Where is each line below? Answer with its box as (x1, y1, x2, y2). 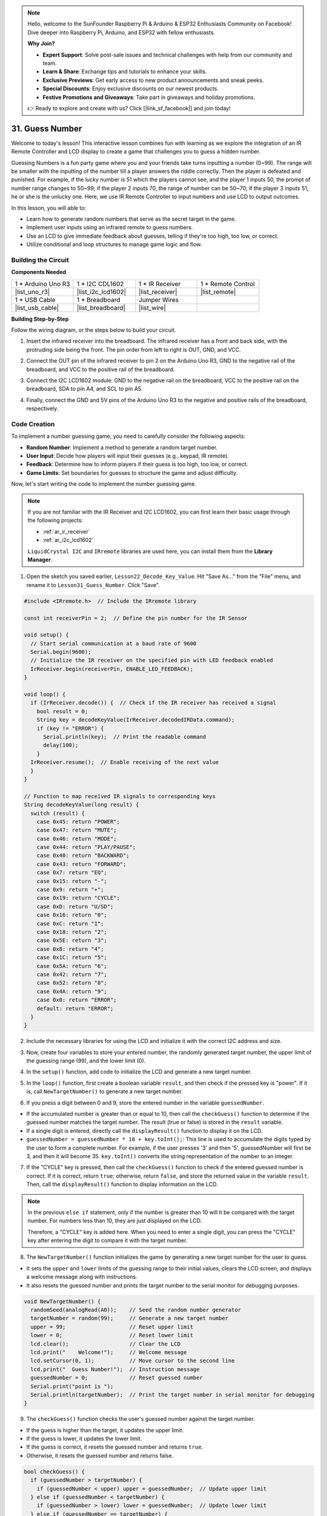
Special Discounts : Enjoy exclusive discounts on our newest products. (42, 85, 219, 92)
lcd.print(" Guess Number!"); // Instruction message (30, 1366, 200, 1373)
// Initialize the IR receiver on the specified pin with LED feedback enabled (30, 657, 274, 664)
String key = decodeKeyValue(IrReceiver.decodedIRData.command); (36, 716, 235, 723)
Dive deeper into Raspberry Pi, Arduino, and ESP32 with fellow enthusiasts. (27, 29, 216, 36)
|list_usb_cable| (15, 303, 59, 312)
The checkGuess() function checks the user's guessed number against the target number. (26, 1415, 255, 1423)
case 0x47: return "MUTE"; (36, 827, 117, 834)
